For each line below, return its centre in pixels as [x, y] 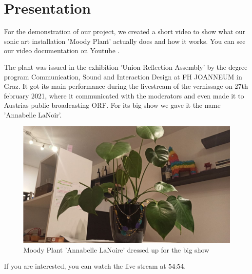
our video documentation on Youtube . [62, 50]
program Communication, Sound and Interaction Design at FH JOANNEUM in [123, 76]
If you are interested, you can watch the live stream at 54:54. [95, 266]
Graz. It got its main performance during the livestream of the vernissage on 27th [126, 86]
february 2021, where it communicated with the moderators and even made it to [124, 95]
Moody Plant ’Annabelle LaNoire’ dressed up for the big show [116, 249]
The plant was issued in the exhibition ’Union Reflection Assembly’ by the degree [126, 67]
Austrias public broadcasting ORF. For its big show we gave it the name [112, 105]
